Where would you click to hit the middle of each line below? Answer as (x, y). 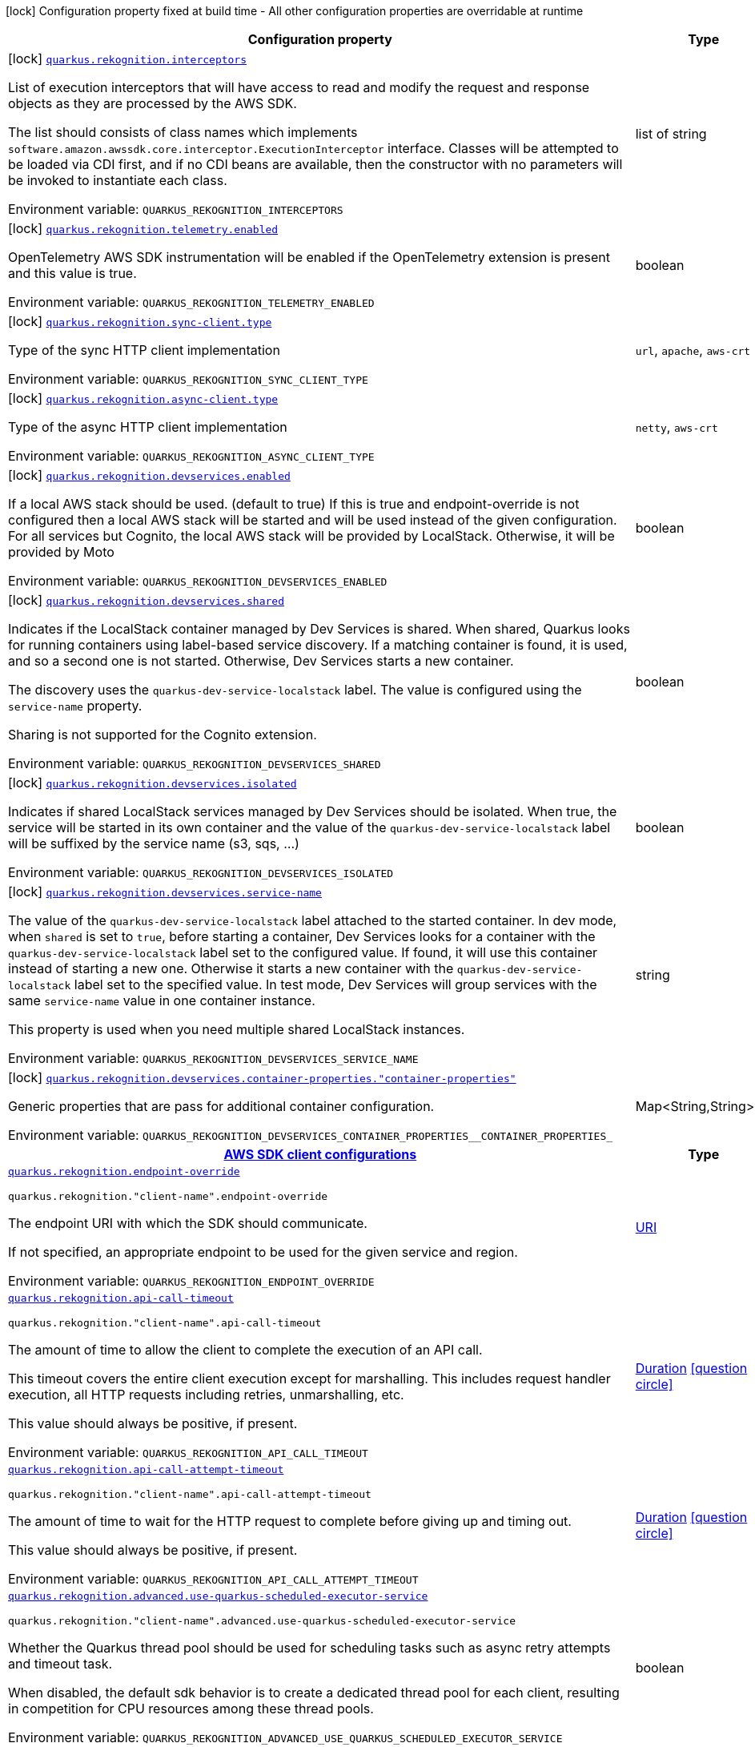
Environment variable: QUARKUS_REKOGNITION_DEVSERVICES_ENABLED (198, 581)
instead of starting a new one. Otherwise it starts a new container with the (231, 968)
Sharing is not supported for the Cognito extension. (163, 735)
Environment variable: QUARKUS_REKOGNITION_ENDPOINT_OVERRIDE (191, 1281)
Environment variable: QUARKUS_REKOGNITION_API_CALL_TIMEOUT (188, 1452)
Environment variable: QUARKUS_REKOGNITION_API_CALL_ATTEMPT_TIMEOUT (213, 1579)
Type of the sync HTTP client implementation (144, 350)
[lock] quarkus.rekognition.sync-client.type (140, 321)
